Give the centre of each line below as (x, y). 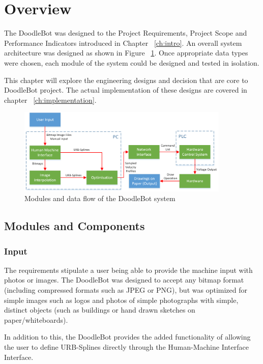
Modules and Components (75, 226)
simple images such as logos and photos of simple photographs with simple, (121, 300)
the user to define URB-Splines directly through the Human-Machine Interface (126, 347)
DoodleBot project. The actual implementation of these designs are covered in (126, 90)
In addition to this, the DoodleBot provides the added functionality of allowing (127, 337)
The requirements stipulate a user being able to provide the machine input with (128, 270)
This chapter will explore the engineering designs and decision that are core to (126, 80)
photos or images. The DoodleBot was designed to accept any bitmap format (124, 280)
